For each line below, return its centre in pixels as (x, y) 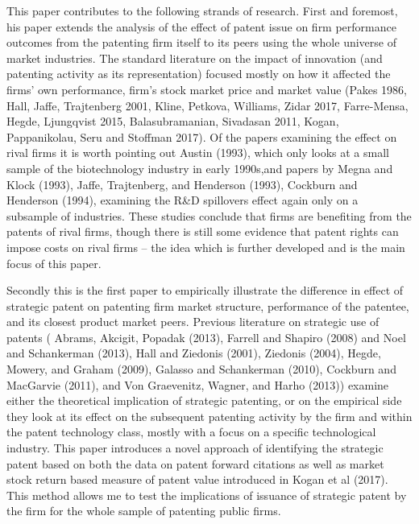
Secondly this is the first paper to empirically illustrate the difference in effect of (205, 290)
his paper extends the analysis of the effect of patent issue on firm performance (201, 26)
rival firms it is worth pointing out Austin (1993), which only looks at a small (198, 153)
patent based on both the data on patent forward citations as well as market (195, 463)
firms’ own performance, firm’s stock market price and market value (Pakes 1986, (207, 89)
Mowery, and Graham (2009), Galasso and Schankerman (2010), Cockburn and (201, 369)
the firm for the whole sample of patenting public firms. (144, 511)
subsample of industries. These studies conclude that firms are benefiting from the (209, 215)
